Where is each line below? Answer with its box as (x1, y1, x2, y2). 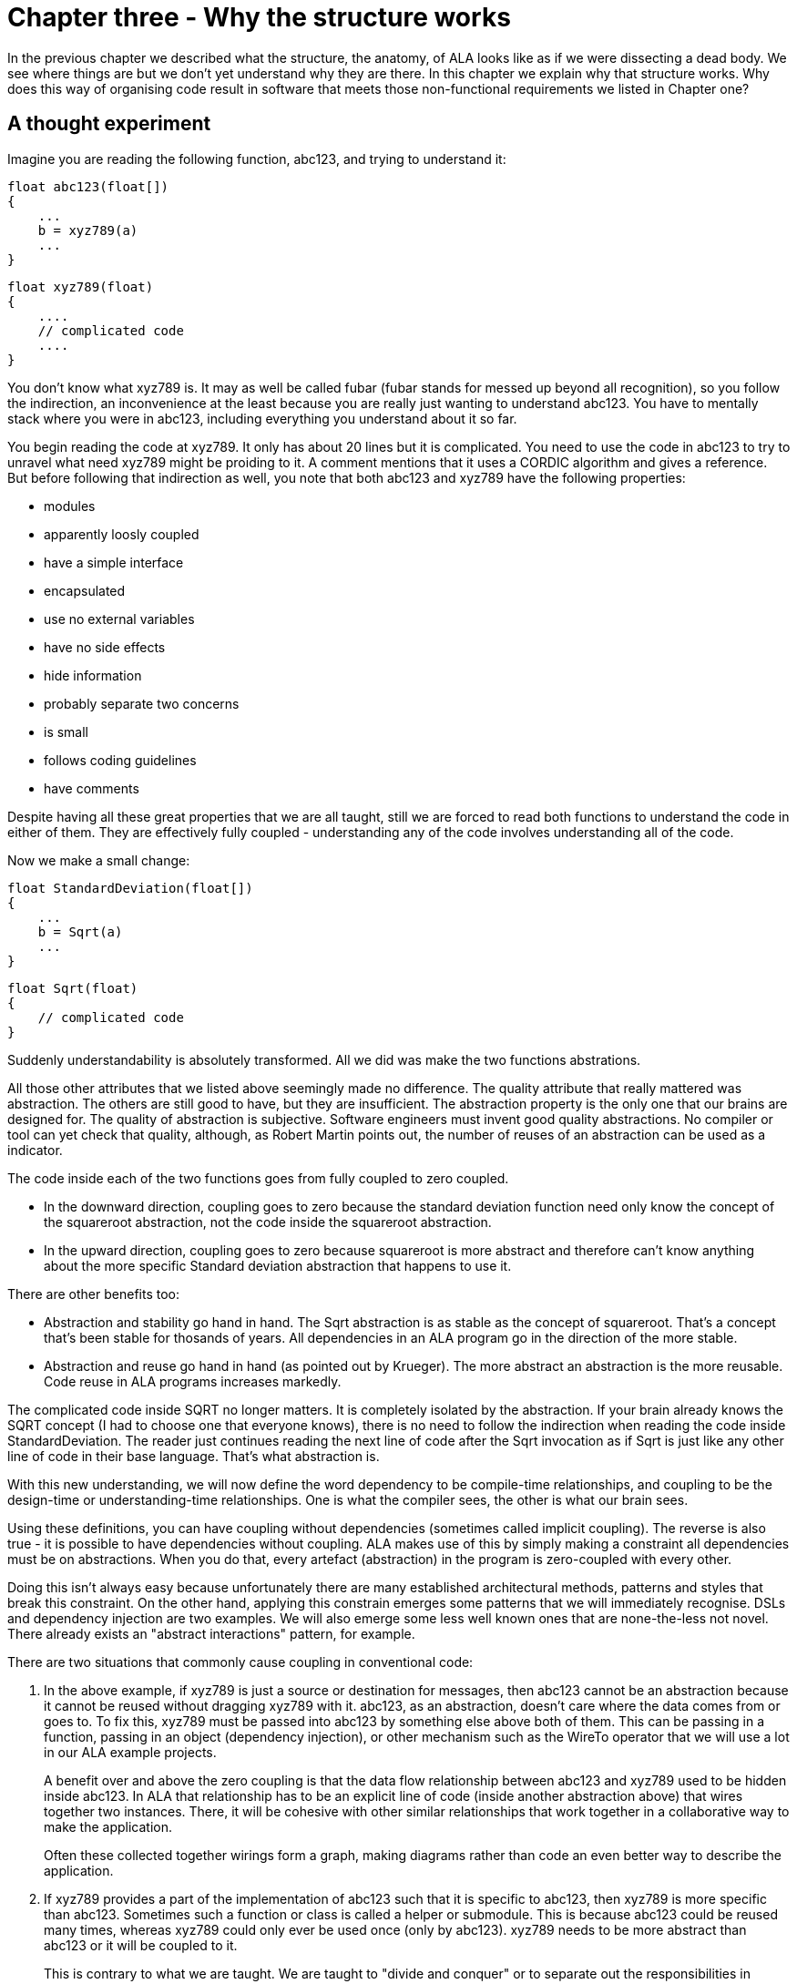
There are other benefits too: (7, 1285, 180, 1302)
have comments (44, 780, 139, 796)
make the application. (44, 1818, 173, 1835)
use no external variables (44, 610, 195, 627)
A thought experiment (7, 112, 211, 136)
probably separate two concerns (44, 695, 240, 711)
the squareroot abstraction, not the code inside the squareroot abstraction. (44, 1213, 492, 1230)
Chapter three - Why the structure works (7, 2, 511, 33)
